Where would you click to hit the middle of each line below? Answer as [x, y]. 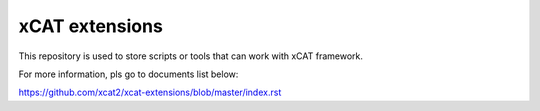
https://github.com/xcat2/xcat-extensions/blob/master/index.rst [150, 92]
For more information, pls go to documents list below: [128, 74]
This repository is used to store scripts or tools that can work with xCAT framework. [191, 56]
